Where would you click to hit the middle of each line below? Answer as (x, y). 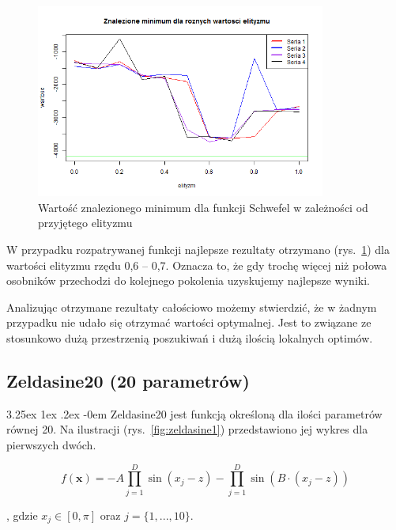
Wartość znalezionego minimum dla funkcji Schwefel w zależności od (203, 207)
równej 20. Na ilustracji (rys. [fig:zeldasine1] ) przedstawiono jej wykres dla (187, 429)
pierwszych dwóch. (51, 444)
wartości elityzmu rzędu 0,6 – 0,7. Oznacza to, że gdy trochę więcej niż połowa (197, 265)
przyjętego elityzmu (85, 223)
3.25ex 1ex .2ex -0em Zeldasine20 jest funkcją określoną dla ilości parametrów (194, 413)
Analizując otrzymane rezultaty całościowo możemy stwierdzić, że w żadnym (192, 307)
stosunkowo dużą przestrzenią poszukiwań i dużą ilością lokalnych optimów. (190, 338)
